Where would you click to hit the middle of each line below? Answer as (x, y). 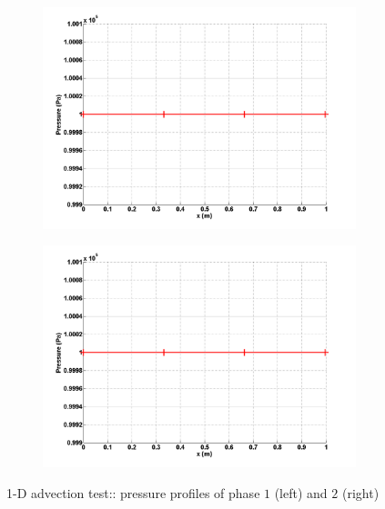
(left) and (301, 492)
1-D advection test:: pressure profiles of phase (133, 492)
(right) (360, 492)
